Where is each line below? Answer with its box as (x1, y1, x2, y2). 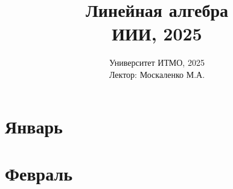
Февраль (5, 161, 72, 185)
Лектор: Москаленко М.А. (109, 68, 205, 80)
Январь (5, 114, 63, 138)
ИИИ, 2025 (112, 21, 202, 46)
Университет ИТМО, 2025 (109, 56, 205, 69)
